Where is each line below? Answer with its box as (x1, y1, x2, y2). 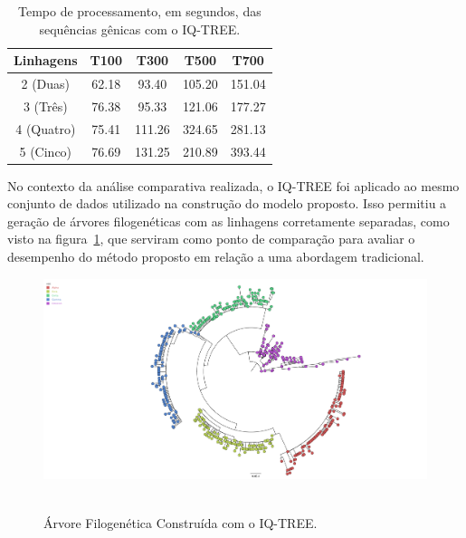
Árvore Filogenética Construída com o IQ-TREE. (43, 513, 318, 532)
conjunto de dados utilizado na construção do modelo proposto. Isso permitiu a (7, 194, 447, 213)
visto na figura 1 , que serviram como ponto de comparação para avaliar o (7, 229, 415, 248)
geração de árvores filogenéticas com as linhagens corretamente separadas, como (7, 211, 450, 230)
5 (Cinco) (19, 141, 72, 160)
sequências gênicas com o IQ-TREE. (39, 19, 241, 38)
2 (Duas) (21, 74, 71, 93)
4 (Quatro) (15, 119, 76, 138)
